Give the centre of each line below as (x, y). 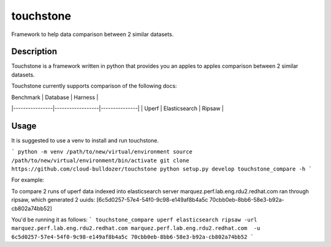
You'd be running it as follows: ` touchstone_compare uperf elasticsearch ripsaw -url (134, 219)
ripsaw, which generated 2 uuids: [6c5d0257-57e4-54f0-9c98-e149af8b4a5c (110, 200)
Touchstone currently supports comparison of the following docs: (94, 86)
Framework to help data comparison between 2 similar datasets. (93, 34)
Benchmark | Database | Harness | (55, 97)
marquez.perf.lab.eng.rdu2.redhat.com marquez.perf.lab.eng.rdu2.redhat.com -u (136, 228)
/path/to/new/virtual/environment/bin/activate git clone (100, 160)
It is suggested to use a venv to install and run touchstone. (85, 140)
